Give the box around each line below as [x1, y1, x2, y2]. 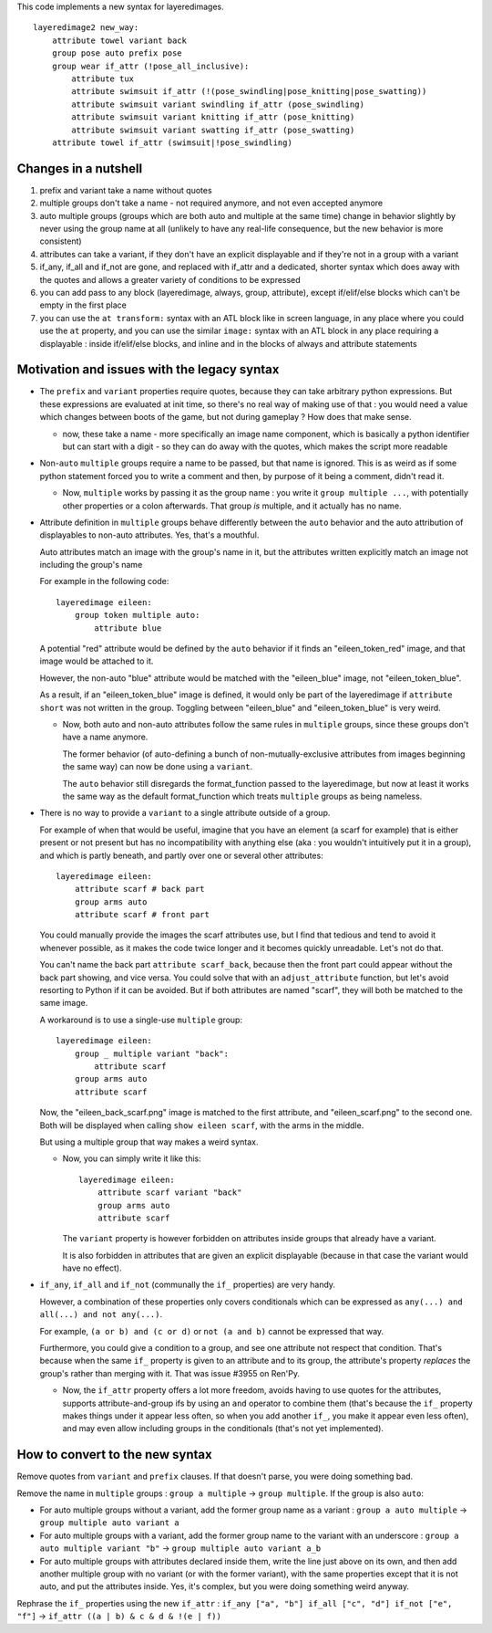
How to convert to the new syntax [16, 1447, 213, 1462]
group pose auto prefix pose [51, 48, 182, 58]
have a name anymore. [62, 731, 149, 743]
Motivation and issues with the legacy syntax [16, 361, 280, 378]
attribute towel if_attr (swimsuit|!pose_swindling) [51, 137, 293, 148]
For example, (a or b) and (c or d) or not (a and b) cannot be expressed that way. [39, 1325, 384, 1336]
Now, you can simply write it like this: [62, 1153, 202, 1164]
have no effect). [62, 1262, 122, 1273]
